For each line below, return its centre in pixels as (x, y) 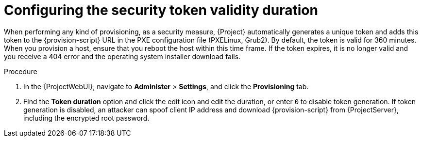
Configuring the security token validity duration (161, 10)
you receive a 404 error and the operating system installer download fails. (122, 56)
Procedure (21, 71)
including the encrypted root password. (86, 118)
